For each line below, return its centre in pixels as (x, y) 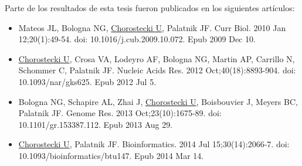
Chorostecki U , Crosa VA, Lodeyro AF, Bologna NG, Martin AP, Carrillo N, (157, 58)
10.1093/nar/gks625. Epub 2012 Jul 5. (87, 81)
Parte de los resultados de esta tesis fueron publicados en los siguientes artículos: (150, 8)
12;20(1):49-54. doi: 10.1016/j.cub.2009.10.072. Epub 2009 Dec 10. (137, 39)
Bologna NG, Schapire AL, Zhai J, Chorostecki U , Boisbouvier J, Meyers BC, (158, 101)
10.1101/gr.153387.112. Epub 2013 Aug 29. (96, 124)
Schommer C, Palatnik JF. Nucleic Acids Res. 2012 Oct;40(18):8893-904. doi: (157, 70)
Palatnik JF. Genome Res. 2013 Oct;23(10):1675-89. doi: (120, 113)
